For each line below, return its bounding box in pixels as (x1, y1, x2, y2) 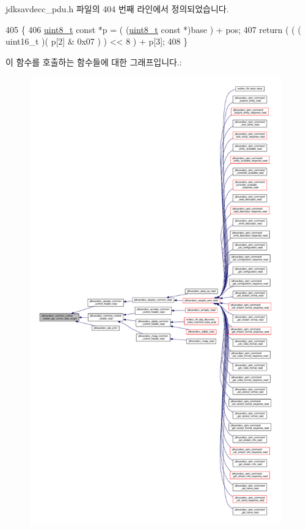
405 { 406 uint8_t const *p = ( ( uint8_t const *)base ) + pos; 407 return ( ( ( (5, 23, 301, 35)
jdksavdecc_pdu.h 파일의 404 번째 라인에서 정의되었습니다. (5, 2, 229, 15)
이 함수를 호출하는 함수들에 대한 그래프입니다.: (5, 55, 182, 68)
